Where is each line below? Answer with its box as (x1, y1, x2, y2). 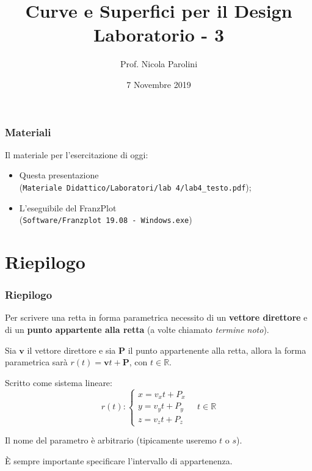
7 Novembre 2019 (126, 78, 191, 90)
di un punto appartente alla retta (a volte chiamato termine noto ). (5, 323, 269, 336)
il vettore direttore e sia (27, 343, 116, 356)
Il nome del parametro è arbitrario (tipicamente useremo (5, 434, 217, 447)
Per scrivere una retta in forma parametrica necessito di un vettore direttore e (5, 311, 308, 324)
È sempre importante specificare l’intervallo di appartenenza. (5, 455, 233, 467)
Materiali (5, 124, 51, 139)
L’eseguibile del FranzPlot (19, 201, 117, 214)
